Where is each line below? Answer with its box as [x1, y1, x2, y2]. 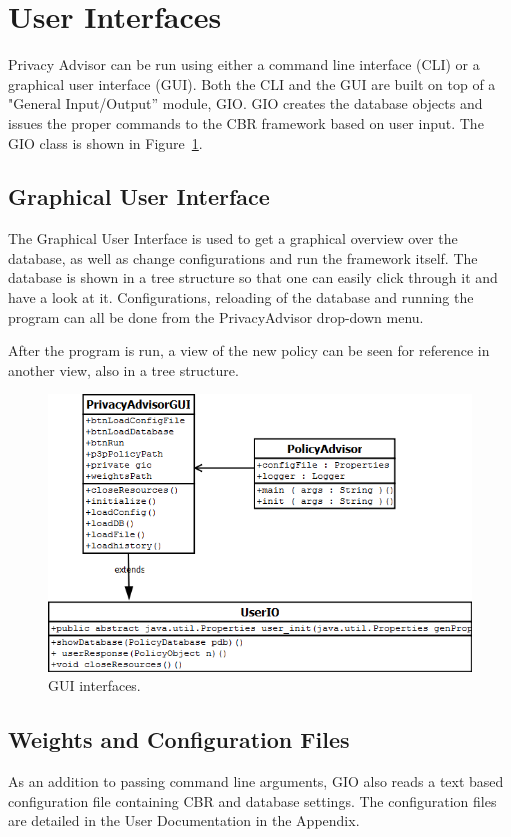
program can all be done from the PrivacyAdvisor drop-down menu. [8, 306, 424, 327]
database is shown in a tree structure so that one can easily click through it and [8, 267, 498, 288]
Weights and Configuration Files [8, 724, 350, 755]
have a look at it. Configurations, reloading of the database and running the [8, 287, 474, 308]
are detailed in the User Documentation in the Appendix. [8, 810, 360, 831]
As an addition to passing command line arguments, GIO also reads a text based [8, 770, 504, 791]
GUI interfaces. [48, 675, 141, 696]
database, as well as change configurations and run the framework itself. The [8, 247, 478, 268]
